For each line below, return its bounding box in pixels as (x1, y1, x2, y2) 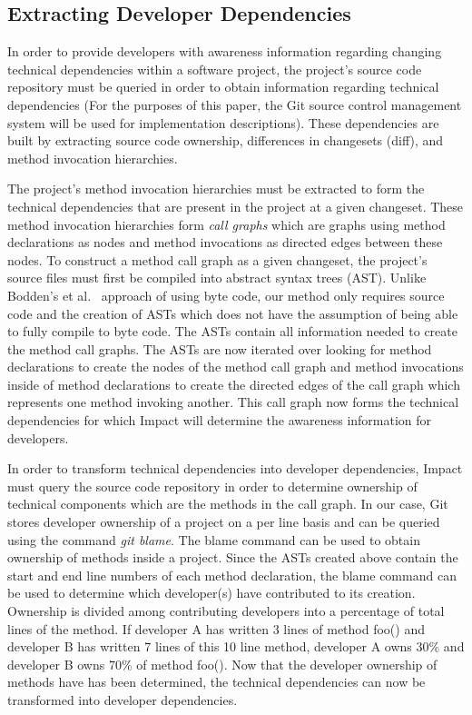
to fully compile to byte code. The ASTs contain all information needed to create (7, 322, 457, 341)
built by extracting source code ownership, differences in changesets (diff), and (7, 131, 444, 150)
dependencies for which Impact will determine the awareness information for (7, 411, 432, 430)
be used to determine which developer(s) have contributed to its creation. (7, 583, 416, 602)
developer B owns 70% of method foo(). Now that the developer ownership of (7, 654, 438, 673)
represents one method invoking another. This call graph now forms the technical (7, 392, 459, 412)
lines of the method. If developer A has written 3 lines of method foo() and (7, 619, 425, 638)
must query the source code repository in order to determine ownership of (7, 476, 418, 495)
